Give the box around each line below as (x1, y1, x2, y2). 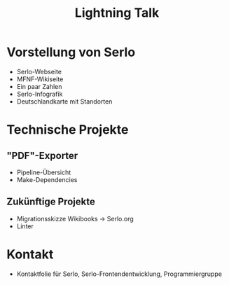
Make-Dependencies (16, 175, 78, 183)
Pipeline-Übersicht (16, 168, 71, 176)
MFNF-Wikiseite (16, 75, 64, 83)
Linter (16, 222, 34, 230)
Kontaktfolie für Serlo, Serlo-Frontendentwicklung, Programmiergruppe (16, 270, 222, 278)
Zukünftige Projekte (6, 196, 95, 208)
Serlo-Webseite (16, 67, 62, 76)
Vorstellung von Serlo (6, 44, 136, 60)
